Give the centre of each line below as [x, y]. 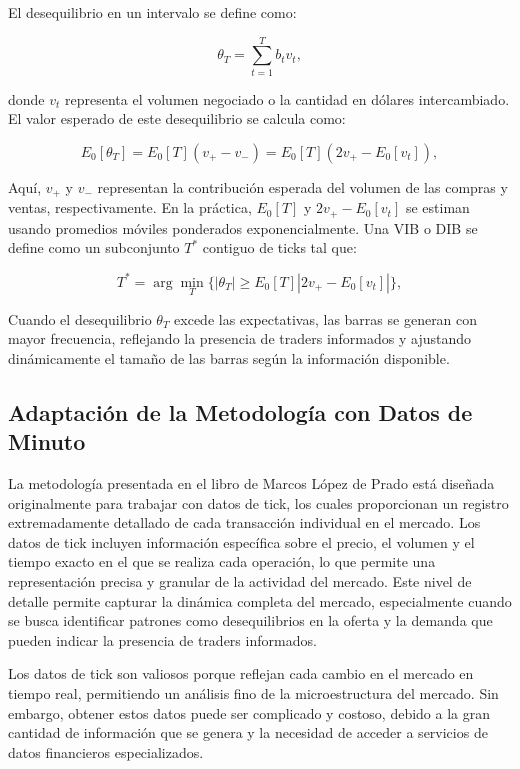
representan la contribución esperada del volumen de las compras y [302, 186]
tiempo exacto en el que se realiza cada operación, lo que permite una [222, 561]
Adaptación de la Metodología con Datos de [240, 411]
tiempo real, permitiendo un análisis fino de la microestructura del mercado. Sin [253, 693]
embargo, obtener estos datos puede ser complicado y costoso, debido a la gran [249, 712]
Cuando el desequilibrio [80, 318]
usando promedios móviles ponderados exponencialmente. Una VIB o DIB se [243, 227]
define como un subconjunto [94, 247]
